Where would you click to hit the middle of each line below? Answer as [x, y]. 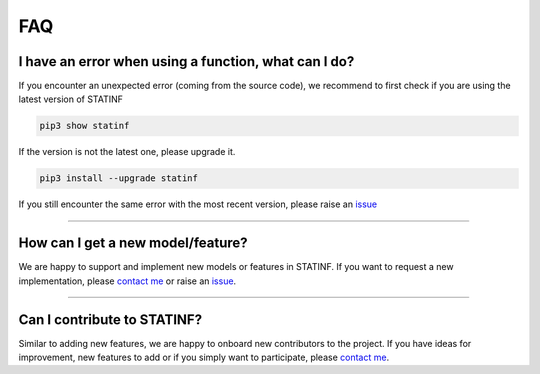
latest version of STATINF [71, 99]
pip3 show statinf [84, 126]
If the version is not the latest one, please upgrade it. [127, 152]
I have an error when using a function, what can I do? [186, 61]
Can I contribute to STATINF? [110, 319]
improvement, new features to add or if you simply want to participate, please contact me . [204, 357]
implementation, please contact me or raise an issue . [127, 281]
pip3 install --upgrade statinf [119, 178]
